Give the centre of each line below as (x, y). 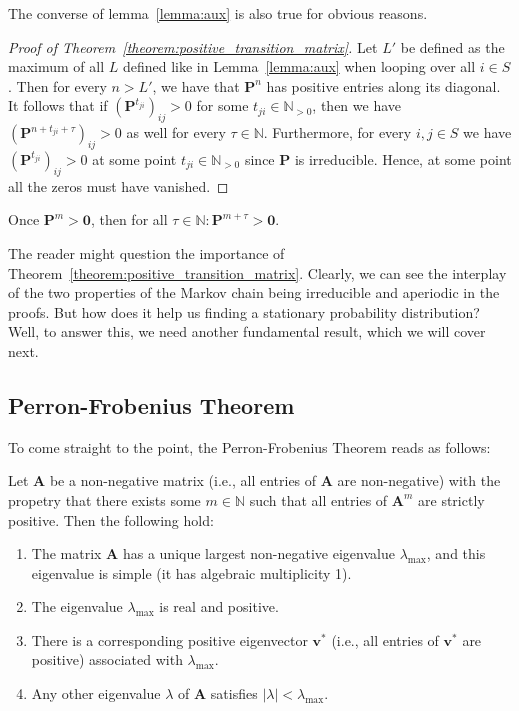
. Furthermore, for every (337, 132)
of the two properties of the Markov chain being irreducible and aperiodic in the (254, 292)
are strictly (451, 499)
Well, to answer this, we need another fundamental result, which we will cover (247, 331)
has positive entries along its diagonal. (383, 85)
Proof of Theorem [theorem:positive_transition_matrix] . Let (193, 46)
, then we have (356, 105)
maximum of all (56, 66)
